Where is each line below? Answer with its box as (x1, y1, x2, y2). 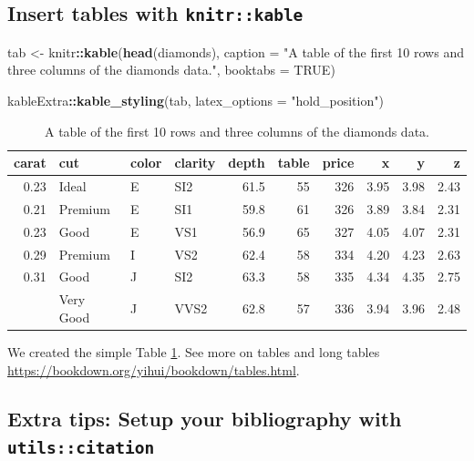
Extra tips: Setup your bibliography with (7, 405, 402, 433)
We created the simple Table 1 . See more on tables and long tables (7, 342, 380, 361)
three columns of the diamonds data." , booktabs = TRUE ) (7, 60, 335, 79)
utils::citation (7, 437, 155, 457)
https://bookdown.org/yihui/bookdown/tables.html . (7, 360, 300, 379)
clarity (174, 153, 216, 172)
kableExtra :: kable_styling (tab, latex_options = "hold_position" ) (7, 90, 384, 109)
